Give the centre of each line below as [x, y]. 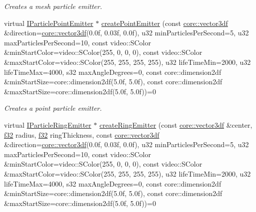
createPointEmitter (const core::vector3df [164, 23]
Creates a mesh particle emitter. [53, 6]
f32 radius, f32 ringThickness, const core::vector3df [82, 134]
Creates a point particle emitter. [53, 108]
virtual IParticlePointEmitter [49, 23]
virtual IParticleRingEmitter [48, 124]
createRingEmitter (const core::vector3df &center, [176, 124]
